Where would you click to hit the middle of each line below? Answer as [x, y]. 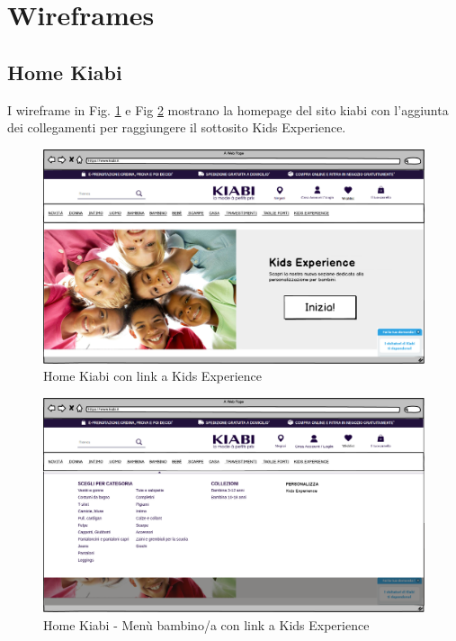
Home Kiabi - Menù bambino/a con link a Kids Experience [206, 624]
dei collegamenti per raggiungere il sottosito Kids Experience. [177, 127]
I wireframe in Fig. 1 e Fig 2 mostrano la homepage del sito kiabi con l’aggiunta [228, 109]
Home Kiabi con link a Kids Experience [152, 376]
